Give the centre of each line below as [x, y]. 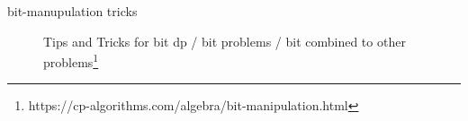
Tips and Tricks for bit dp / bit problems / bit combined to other [225, 41]
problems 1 [71, 60]
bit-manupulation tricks [72, 11]
